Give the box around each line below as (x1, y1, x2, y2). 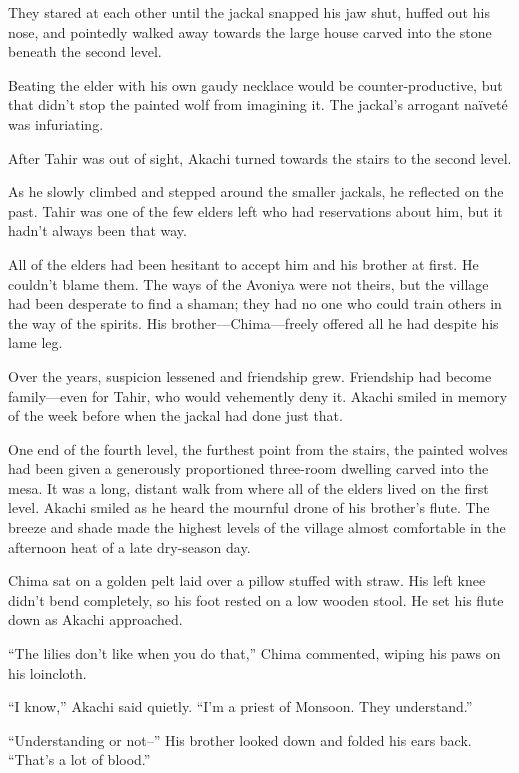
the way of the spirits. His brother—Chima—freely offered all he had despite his (8, 312, 499, 333)
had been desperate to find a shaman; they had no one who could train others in (8, 293, 502, 314)
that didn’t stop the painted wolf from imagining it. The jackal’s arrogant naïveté (8, 94, 508, 115)
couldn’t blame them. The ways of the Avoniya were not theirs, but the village (8, 273, 489, 294)
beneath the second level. (8, 41, 162, 62)
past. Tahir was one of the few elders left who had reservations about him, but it (8, 200, 503, 221)
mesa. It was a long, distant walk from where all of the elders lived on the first (8, 477, 489, 498)
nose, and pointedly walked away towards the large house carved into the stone (8, 21, 492, 42)
